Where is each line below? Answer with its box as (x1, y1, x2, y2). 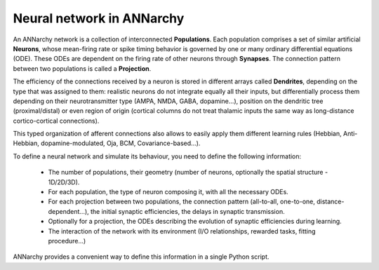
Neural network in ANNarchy (13, 11, 185, 26)
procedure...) (48, 236, 86, 245)
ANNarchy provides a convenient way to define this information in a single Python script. (13, 252, 270, 261)
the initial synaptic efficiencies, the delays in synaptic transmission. (90, 207, 285, 215)
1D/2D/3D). (48, 177, 80, 186)
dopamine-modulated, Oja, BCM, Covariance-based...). (41, 139, 201, 147)
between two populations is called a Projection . (13, 64, 152, 73)
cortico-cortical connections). (13, 116, 100, 125)
